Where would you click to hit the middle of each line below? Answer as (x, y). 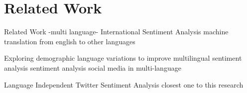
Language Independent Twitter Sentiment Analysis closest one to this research (124, 84)
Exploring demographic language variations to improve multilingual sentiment (123, 58)
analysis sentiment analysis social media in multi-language (93, 67)
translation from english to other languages (70, 41)
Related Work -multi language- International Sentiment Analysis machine (116, 32)
